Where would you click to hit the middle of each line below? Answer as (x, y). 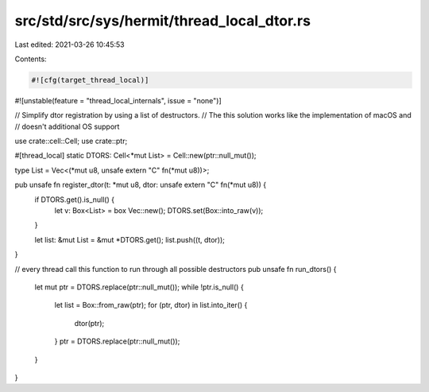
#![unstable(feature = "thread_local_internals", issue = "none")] (118, 100)
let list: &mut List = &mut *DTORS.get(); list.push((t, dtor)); (130, 239)
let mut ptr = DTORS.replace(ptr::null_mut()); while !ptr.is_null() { (139, 287)
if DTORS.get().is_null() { (75, 200)
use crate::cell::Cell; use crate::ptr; (71, 141)
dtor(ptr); (89, 323)
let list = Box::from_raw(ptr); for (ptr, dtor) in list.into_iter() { (151, 305)
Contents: (31, 59)
